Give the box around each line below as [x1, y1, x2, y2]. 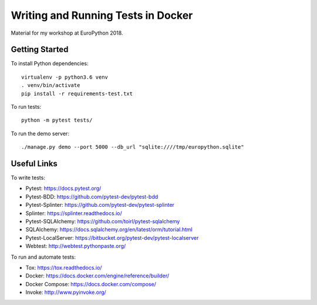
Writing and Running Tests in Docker [11, 9, 193, 22]
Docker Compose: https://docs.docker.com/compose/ [25, 280, 157, 287]
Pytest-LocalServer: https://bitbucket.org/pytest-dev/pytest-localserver [25, 234, 199, 241]
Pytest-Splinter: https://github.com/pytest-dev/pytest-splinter [25, 202, 174, 209]
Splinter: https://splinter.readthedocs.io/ [25, 209, 123, 217]
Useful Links [11, 159, 58, 169]
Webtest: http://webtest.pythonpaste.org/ [25, 243, 126, 250]
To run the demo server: [11, 130, 70, 137]
